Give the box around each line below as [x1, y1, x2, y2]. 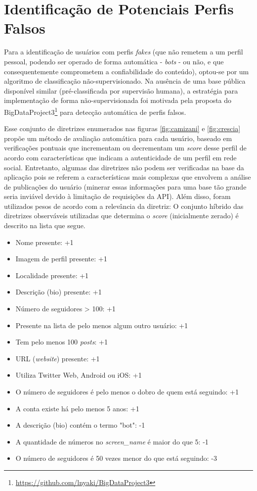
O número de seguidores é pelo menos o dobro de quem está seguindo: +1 [15, 387, 239, 396]
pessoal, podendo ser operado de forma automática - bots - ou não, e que [4, 56, 224, 66]
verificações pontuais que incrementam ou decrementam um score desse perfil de [4, 143, 247, 153]
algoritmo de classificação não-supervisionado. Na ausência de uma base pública [4, 76, 246, 86]
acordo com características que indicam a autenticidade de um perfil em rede [4, 152, 237, 162]
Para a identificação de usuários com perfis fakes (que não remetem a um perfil [4, 47, 243, 57]
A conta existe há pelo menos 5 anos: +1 [15, 403, 139, 413]
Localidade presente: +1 [15, 270, 89, 280]
